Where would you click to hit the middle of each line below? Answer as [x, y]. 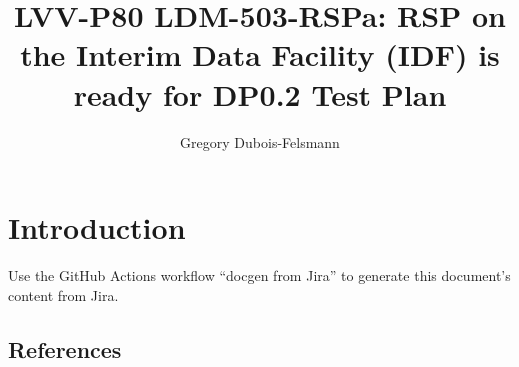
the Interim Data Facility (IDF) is [260, 54]
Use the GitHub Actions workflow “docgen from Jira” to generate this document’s [259, 275]
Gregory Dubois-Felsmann [260, 141]
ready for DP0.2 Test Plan [260, 93]
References [65, 348]
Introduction [97, 227]
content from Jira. [63, 294]
